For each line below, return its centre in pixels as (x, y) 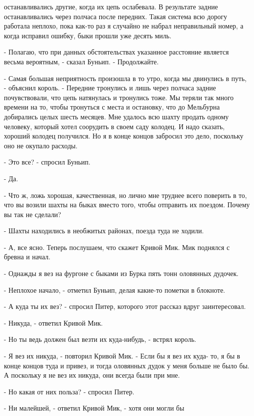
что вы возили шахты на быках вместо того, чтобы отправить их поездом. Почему (127, 205)
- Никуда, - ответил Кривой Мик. (53, 322)
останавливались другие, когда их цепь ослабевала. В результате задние (111, 6)
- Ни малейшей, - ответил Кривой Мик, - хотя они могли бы (94, 408)
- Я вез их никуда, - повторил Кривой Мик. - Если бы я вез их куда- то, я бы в (122, 356)
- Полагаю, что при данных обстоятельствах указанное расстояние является (116, 52)
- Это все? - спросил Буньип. (47, 162)
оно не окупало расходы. (41, 145)
